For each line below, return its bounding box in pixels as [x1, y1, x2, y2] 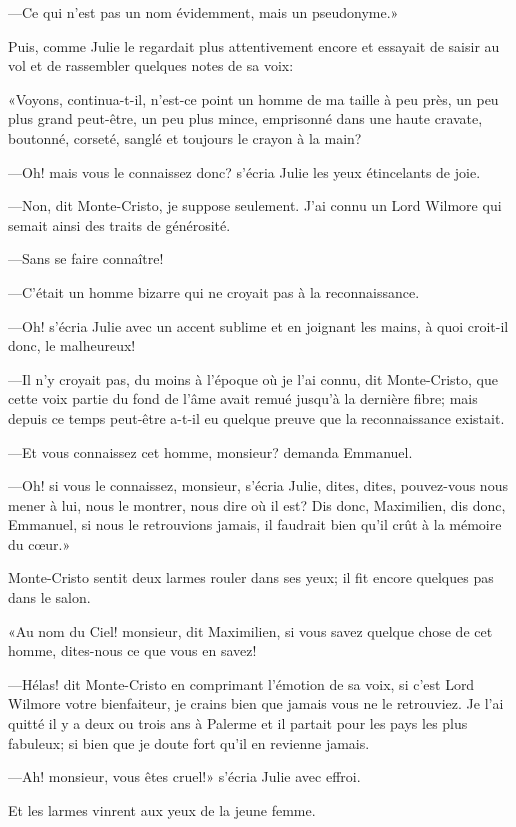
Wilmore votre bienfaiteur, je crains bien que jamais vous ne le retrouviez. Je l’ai [8, 693, 504, 714]
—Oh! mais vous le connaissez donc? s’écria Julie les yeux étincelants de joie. [8, 161, 481, 182]
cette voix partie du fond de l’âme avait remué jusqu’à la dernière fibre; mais [8, 388, 478, 409]
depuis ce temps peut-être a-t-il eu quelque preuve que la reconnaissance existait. [8, 407, 505, 428]
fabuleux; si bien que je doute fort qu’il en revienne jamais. [8, 732, 370, 753]
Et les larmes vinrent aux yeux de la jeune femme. [8, 799, 316, 820]
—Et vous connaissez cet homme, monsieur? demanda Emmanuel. [8, 441, 413, 462]
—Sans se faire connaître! [8, 248, 164, 269]
